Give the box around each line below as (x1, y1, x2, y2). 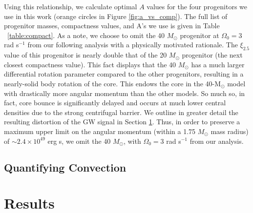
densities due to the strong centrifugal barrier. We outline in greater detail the (4, 107, 238, 117)
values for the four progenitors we (147, 1, 247, 11)
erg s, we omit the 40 (47, 136, 111, 146)
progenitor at (180, 30, 219, 40)
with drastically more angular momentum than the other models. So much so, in (4, 88, 245, 98)
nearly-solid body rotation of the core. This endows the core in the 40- (4, 78, 215, 88)
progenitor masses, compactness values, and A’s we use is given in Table (4, 20, 220, 31)
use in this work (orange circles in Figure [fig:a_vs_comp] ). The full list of (4, 11, 228, 21)
